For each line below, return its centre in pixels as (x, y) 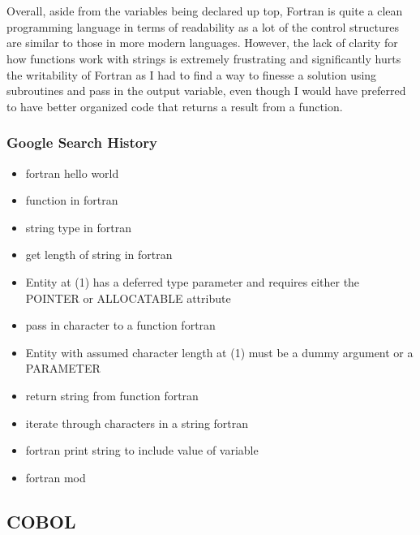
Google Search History (82, 142)
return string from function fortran (112, 395)
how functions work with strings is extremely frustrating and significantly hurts (204, 58)
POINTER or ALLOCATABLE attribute (128, 298)
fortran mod (56, 477)
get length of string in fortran (99, 255)
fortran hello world (72, 173)
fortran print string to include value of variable (142, 450)
